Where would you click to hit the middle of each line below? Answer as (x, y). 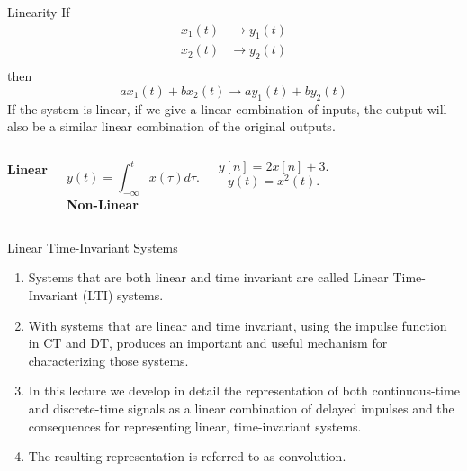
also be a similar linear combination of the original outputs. (171, 126)
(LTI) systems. (123, 294)
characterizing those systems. (108, 360)
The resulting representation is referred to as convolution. (187, 456)
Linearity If (39, 12)
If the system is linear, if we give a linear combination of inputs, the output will (227, 108)
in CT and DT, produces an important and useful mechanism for (208, 343)
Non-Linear (102, 204)
